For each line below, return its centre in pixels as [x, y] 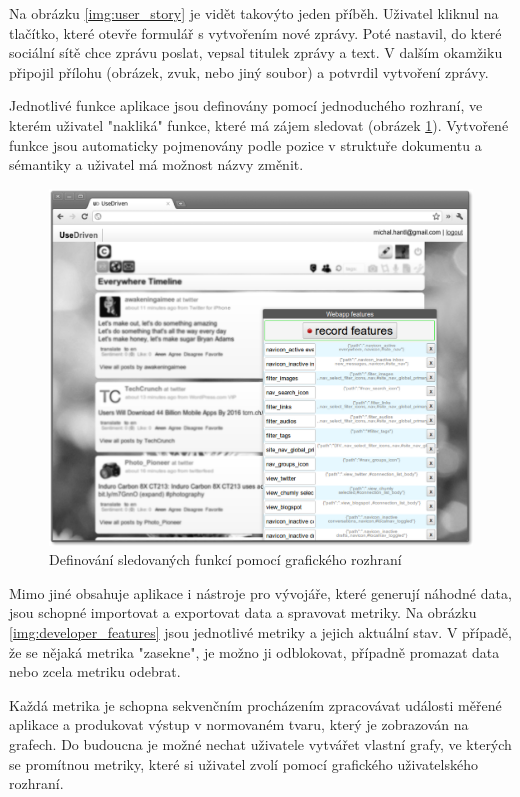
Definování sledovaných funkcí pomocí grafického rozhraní [225, 559]
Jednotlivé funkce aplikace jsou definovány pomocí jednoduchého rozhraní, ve [246, 105]
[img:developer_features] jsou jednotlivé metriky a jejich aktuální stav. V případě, [260, 631]
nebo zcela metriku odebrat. [95, 671]
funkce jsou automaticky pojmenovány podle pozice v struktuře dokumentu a [245, 144]
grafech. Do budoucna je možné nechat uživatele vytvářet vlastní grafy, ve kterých [260, 743]
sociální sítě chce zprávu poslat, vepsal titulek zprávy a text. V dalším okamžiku [256, 52]
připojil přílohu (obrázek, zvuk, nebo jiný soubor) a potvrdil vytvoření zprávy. [249, 71]
